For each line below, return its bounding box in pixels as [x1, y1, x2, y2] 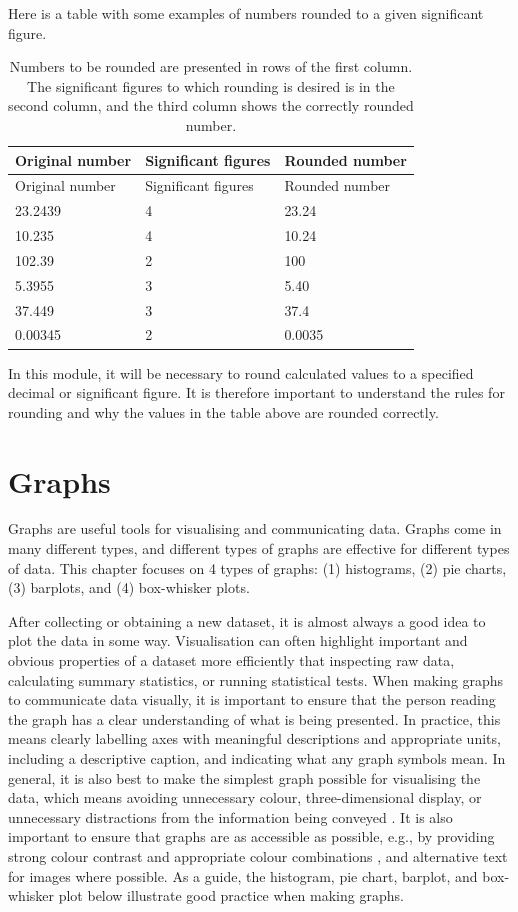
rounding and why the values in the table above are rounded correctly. [8, 401, 439, 422]
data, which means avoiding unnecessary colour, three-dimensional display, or [8, 787, 482, 808]
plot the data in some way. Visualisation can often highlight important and [8, 630, 468, 651]
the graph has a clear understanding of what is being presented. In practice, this [8, 708, 501, 729]
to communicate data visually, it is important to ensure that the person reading [8, 689, 496, 710]
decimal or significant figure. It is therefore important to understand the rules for [8, 382, 505, 403]
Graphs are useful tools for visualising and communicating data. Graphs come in [8, 518, 502, 539]
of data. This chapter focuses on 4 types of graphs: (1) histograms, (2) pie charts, [8, 557, 507, 578]
